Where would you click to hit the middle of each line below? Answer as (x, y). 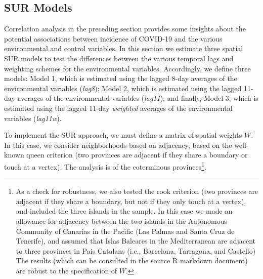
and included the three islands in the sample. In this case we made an (124, 211)
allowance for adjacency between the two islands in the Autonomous (121, 221)
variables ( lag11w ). (33, 118)
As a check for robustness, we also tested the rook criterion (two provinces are (137, 191)
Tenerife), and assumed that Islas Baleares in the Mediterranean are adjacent (136, 241)
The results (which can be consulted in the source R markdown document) (132, 261)
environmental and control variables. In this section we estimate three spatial (124, 48)
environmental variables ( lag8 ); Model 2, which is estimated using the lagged (123, 88)
